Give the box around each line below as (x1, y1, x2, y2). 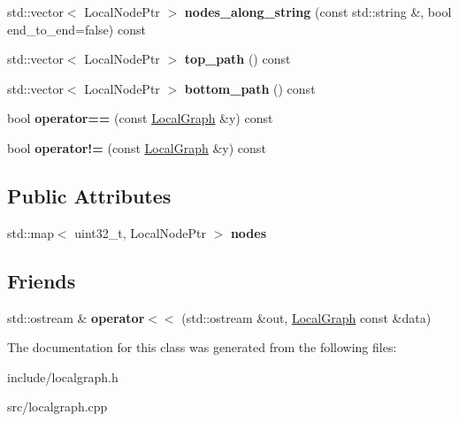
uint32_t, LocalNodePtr (74, 223, 206, 242)
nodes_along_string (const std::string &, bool (184, 3, 452, 20)
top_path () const (184, 50, 291, 68)
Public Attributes (7, 181, 172, 209)
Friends (7, 266, 76, 294)
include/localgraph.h (7, 367, 119, 386)
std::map (7, 223, 54, 242)
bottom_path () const (184, 79, 316, 97)
